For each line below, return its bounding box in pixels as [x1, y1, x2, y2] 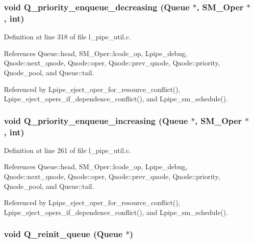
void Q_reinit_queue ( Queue [4, 228, 123, 240]
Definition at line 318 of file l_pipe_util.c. [4, 31, 131, 42]
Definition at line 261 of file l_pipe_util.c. [4, 145, 131, 155]
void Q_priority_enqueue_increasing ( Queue [4, 114, 188, 126]
